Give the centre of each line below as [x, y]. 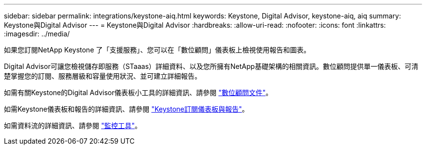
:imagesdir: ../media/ [37, 34]
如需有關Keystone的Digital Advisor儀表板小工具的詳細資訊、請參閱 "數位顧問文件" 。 [138, 92]
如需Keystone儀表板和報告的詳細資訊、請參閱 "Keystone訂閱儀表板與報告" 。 [126, 109]
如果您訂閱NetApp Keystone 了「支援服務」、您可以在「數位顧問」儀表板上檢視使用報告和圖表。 [157, 50]
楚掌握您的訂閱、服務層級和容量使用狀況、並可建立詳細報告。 [103, 76]
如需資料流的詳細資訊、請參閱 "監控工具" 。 [73, 125]
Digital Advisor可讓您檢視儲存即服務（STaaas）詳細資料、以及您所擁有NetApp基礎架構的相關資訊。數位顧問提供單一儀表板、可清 [211, 66]
